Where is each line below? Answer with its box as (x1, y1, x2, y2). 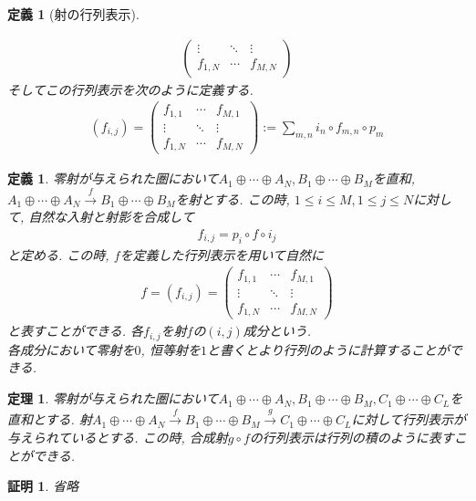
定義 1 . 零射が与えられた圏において (7, 169, 219, 188)
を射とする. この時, (175, 189, 290, 208)
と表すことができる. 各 (7, 321, 144, 340)
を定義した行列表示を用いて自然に (119, 245, 325, 264)
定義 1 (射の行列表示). (7, 5, 140, 23)
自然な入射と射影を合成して (28, 207, 194, 226)
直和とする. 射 (7, 410, 92, 429)
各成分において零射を (7, 339, 135, 359)
